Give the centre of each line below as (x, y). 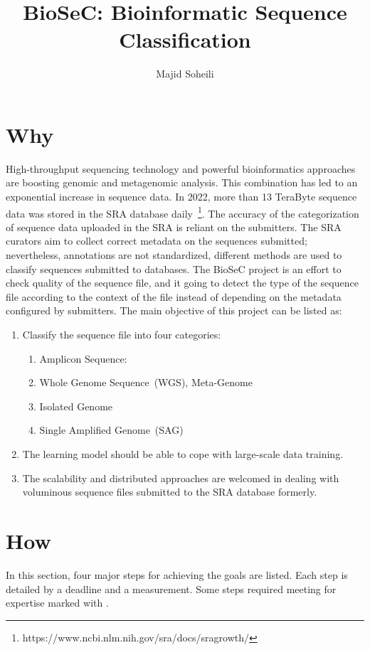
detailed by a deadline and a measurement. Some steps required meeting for (171, 588)
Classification (185, 39)
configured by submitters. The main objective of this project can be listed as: (174, 310)
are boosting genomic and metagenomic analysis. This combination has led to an (182, 182)
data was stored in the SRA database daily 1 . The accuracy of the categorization (183, 212)
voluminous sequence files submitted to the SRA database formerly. (170, 492)
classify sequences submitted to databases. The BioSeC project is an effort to (174, 268)
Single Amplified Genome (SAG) (111, 430)
